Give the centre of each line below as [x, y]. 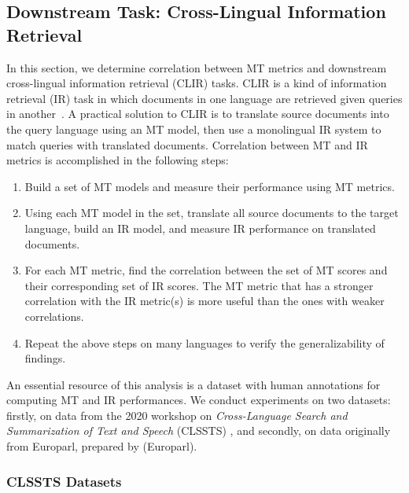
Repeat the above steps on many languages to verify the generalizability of [204, 342]
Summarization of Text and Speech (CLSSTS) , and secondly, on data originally [199, 430]
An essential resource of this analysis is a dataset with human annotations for [193, 384]
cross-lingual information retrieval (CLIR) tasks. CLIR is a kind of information [197, 83]
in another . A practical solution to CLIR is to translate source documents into [198, 114]
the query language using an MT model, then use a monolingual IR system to [194, 129]
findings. [45, 358]
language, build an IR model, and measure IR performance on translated [200, 228]
